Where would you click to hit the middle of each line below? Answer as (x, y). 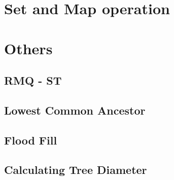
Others (28, 48)
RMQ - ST (33, 80)
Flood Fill (31, 140)
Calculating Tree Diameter (76, 170)
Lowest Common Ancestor (75, 110)
